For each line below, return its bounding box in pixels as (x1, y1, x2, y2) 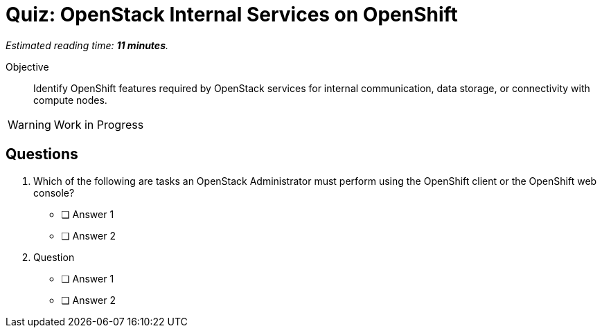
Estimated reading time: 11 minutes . (6, 39, 168, 51)
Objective (6, 60, 49, 73)
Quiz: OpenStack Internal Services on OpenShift (6, 3, 458, 26)
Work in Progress (53, 117, 144, 132)
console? (33, 186, 75, 199)
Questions (6, 145, 78, 163)
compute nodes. (33, 93, 107, 106)
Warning (8, 117, 51, 132)
